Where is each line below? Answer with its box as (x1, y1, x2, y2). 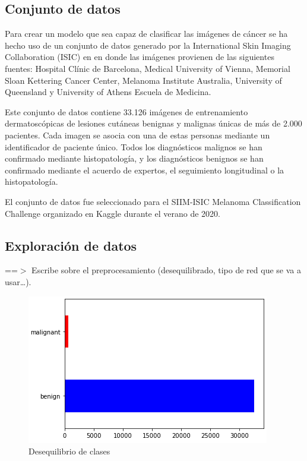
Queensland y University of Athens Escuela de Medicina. (5, 86, 211, 98)
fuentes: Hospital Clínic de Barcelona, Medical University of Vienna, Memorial (5, 62, 290, 74)
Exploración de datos (5, 236, 137, 254)
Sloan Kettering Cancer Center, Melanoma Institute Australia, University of (5, 74, 282, 86)
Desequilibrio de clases (29, 445, 110, 457)
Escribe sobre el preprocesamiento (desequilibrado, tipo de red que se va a (31, 264, 301, 276)
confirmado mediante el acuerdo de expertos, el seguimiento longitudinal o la (5, 163, 284, 176)
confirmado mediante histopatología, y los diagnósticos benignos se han (5, 152, 264, 165)
